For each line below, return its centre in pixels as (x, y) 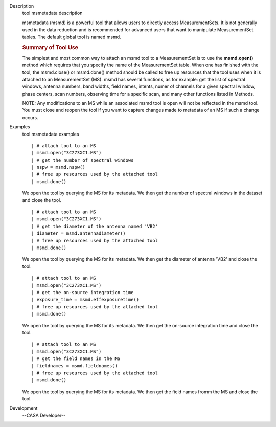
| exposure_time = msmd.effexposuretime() (85, 300)
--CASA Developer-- (44, 415)
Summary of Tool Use (50, 48)
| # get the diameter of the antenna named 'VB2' (95, 226)
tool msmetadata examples (51, 134)
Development (24, 408)
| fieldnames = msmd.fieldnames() (74, 366)
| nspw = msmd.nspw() (58, 167)
